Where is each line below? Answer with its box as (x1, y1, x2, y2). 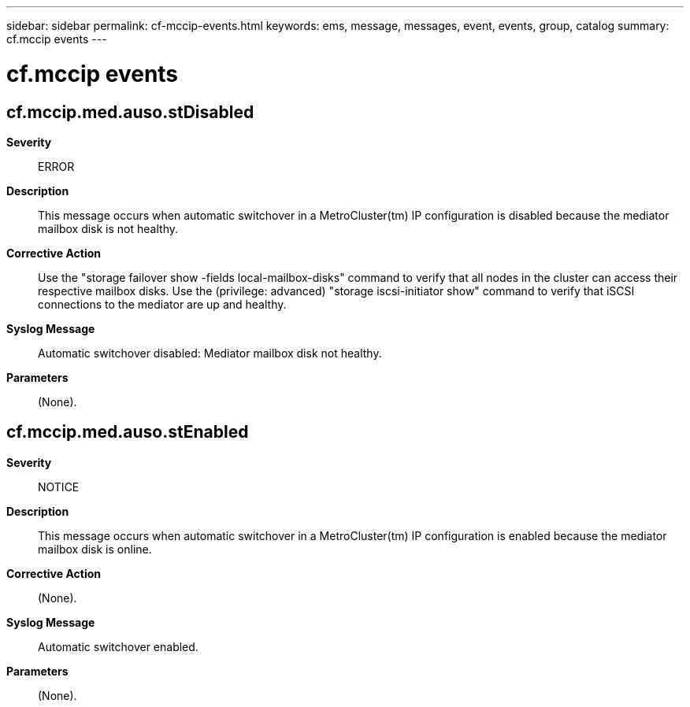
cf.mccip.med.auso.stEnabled (6, 422, 249, 442)
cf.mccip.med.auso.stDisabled (6, 102, 254, 122)
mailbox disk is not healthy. (38, 221, 178, 235)
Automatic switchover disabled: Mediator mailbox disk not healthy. (38, 346, 382, 360)
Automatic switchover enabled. (38, 639, 198, 653)
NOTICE (38, 479, 80, 494)
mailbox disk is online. (38, 542, 152, 556)
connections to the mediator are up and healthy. (38, 297, 287, 311)
